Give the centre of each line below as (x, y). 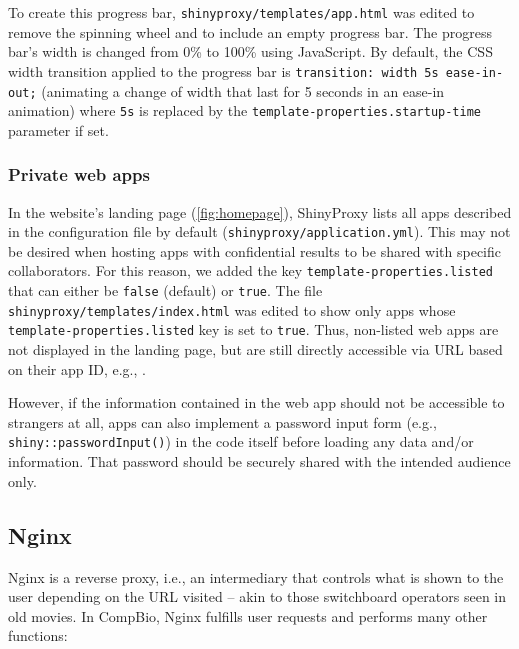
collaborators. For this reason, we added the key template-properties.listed (250, 270)
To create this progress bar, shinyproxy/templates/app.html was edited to (241, 12)
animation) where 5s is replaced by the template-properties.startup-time (245, 110)
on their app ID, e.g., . (77, 368)
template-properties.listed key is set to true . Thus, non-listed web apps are (253, 329)
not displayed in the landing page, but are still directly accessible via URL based (255, 349)
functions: (38, 635)
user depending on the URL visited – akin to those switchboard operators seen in (257, 596)
